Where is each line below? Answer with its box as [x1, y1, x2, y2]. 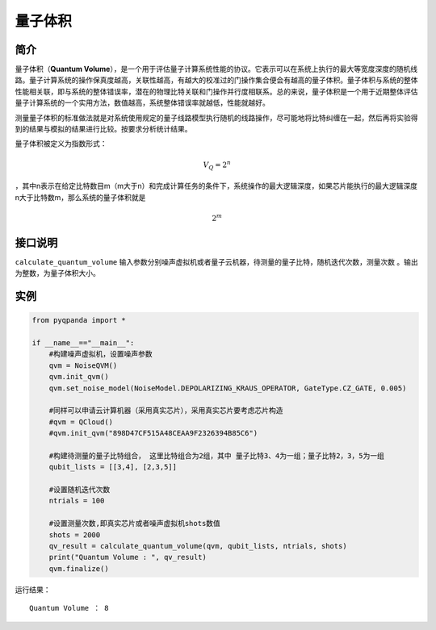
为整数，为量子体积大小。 [15, 269, 100, 278]
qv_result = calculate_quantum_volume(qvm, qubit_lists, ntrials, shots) [48, 541, 347, 551]
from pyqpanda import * [31, 315, 127, 325]
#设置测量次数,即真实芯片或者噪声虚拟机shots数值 [48, 519, 221, 528]
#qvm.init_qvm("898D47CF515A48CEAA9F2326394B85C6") [48, 428, 258, 438]
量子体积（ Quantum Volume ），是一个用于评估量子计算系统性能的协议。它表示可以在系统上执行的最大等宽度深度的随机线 [15, 65, 418, 74]
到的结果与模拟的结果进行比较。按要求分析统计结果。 [15, 124, 192, 134]
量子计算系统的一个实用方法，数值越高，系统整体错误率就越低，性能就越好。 [15, 98, 270, 108]
